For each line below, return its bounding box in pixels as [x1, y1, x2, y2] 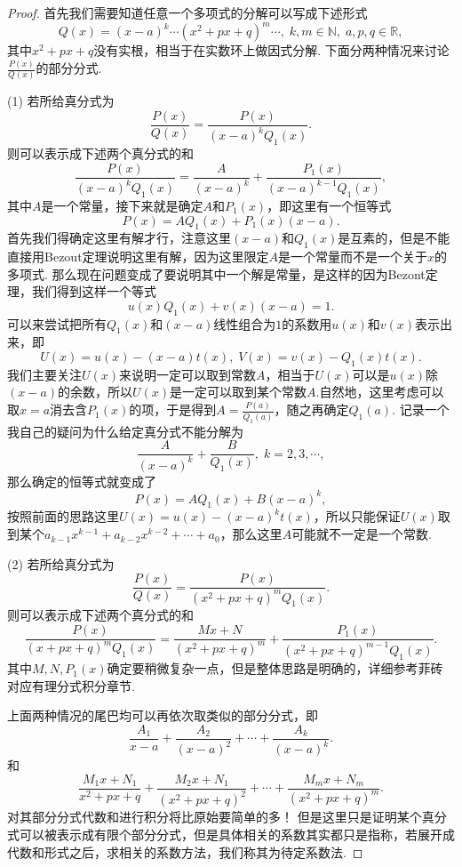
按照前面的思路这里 [7, 507, 119, 526]
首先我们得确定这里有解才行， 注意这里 [7, 229, 231, 247]
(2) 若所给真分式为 [7, 554, 115, 573]
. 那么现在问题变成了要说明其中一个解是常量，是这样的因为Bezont [44, 264, 426, 283]
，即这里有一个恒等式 [267, 196, 392, 214]
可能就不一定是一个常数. [291, 525, 433, 543]
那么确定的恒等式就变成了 [7, 471, 156, 490]
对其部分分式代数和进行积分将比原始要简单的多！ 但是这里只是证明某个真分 [7, 807, 447, 826]
